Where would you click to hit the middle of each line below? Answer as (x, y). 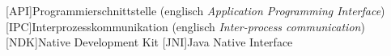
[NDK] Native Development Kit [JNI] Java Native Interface (149, 42)
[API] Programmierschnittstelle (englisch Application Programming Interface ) (195, 10)
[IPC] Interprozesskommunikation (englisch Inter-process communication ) (185, 26)
